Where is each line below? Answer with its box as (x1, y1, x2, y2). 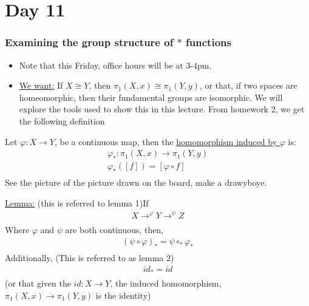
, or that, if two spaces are (199, 79, 297, 92)
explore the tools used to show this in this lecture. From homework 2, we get (19, 103, 305, 115)
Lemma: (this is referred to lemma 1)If (5, 196, 149, 209)
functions (186, 35, 231, 50)
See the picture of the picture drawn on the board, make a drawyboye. (5, 176, 267, 189)
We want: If (19, 79, 63, 92)
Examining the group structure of (5, 35, 174, 50)
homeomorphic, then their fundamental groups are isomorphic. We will (19, 90, 283, 103)
